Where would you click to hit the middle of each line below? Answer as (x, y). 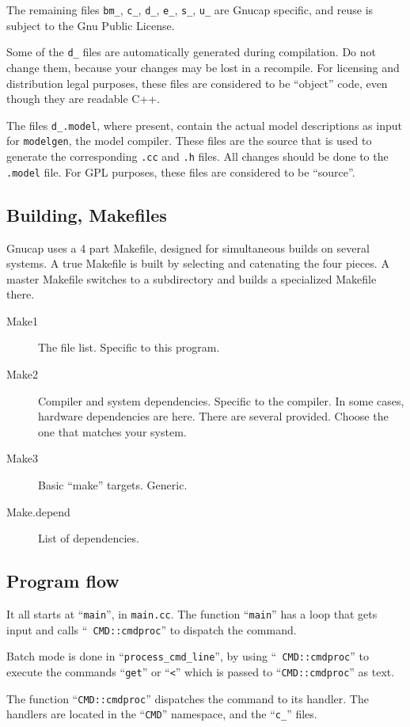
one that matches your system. (112, 431)
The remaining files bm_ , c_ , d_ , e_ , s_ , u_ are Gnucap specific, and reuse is (190, 10)
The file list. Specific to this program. (129, 347)
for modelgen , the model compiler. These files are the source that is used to (189, 141)
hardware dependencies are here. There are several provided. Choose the (213, 416)
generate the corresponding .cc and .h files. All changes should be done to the (197, 156)
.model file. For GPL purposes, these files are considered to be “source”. (181, 171)
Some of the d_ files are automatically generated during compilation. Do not (192, 52)
